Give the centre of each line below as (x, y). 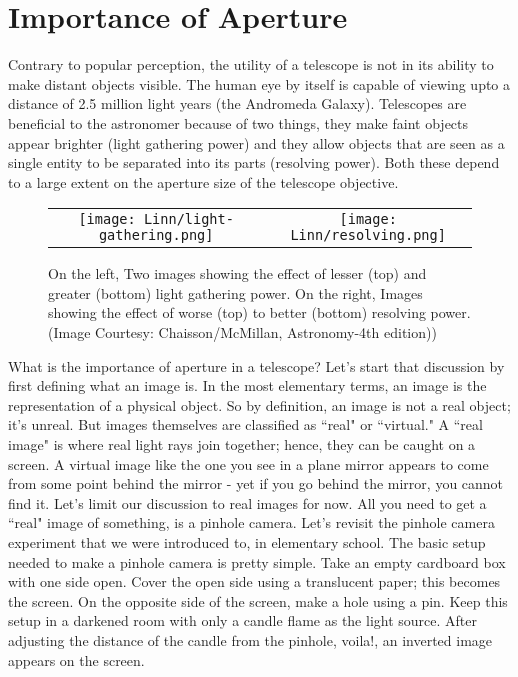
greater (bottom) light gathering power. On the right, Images (235, 292)
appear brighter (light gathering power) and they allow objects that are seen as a (256, 142)
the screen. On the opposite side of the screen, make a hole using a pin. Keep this (258, 600)
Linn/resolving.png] (368, 235)
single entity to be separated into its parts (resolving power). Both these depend (254, 162)
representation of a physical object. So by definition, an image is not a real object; (259, 404)
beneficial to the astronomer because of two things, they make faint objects (238, 122)
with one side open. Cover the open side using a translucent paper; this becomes (254, 581)
